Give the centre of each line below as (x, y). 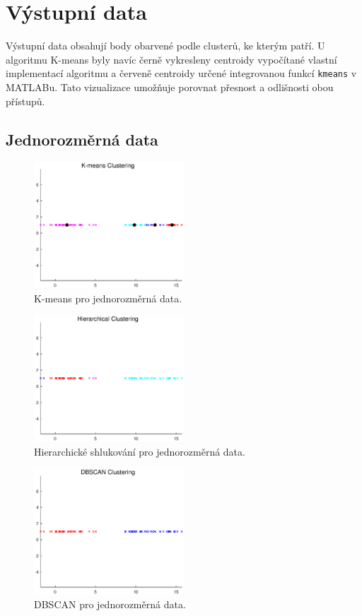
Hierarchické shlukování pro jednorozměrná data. (140, 451)
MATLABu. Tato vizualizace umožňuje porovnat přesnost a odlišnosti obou (170, 87)
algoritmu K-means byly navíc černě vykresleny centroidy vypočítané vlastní (171, 59)
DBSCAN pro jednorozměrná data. (110, 604)
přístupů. (25, 101)
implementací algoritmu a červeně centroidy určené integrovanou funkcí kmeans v (181, 73)
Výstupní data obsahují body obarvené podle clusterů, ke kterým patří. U (165, 46)
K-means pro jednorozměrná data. (108, 298)
